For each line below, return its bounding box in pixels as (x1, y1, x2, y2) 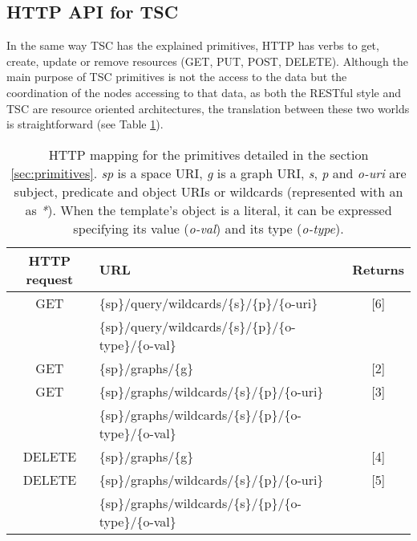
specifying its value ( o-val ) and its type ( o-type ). (73, 218, 344, 238)
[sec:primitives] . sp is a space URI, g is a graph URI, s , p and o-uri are (10, 163, 407, 182)
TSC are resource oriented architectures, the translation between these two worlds (6, 100, 410, 116)
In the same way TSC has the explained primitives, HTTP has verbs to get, (6, 37, 379, 54)
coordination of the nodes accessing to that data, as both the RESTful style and (6, 83, 402, 100)
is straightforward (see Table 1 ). (6, 116, 164, 132)
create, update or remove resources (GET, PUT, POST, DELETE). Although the (6, 52, 408, 69)
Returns (352, 260, 404, 279)
